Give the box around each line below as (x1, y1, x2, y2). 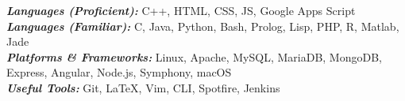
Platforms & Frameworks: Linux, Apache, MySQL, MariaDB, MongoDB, (6, 48, 382, 65)
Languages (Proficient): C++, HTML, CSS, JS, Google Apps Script (6, 2, 356, 18)
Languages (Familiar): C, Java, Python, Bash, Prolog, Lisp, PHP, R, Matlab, (6, 17, 399, 34)
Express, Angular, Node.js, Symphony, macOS (6, 64, 232, 80)
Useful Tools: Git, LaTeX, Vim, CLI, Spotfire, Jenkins (6, 79, 280, 95)
